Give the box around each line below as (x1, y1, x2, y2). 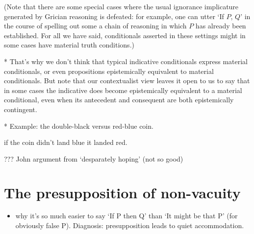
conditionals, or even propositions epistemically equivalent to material (4, 66, 214, 76)
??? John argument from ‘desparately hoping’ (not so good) (4, 153, 183, 164)
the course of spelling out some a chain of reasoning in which (4, 21, 187, 31)
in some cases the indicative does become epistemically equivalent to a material (4, 85, 242, 95)
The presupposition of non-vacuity (4, 182, 241, 202)
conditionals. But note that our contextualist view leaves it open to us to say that (4, 75, 250, 86)
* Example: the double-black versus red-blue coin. (4, 120, 153, 131)
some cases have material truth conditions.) (4, 40, 134, 50)
